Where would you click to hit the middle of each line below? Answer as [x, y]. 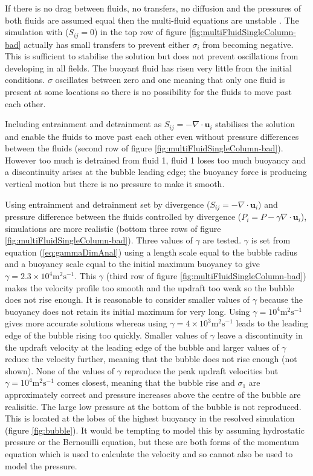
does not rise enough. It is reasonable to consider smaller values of [127, 299]
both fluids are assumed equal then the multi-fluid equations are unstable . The [152, 20]
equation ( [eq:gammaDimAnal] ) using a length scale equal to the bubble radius [151, 252]
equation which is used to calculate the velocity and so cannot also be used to [149, 453]
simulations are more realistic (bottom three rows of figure [113, 228]
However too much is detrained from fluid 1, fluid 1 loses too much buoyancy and [156, 160]
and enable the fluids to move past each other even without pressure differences [152, 136]
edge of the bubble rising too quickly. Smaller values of [106, 335]
